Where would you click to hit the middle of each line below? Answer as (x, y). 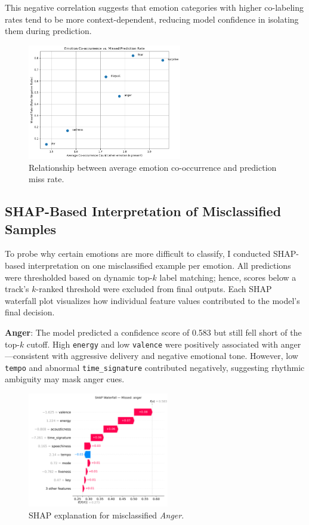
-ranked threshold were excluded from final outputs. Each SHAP (154, 289)
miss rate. (47, 179)
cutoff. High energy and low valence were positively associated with (152, 344)
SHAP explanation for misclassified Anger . (106, 515)
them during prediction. (48, 31)
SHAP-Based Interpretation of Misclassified (143, 211)
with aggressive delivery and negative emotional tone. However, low (175, 356)
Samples (30, 228)
